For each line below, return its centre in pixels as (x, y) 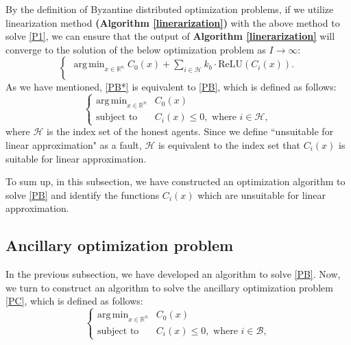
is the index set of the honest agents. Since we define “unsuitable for (190, 131)
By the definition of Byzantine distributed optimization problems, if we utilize (170, 9)
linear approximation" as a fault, (74, 144)
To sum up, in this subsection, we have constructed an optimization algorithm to (175, 181)
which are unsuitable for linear (262, 194)
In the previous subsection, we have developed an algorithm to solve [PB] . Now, (173, 274)
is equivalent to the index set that (229, 144)
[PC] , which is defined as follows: (74, 301)
